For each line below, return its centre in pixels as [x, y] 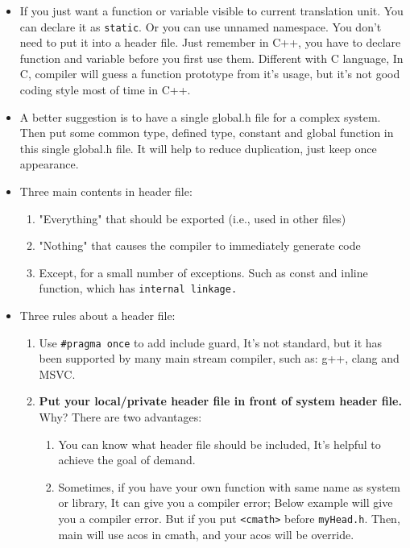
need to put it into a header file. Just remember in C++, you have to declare [210, 42]
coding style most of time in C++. [105, 90]
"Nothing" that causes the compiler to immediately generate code [200, 245]
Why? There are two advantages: [120, 417]
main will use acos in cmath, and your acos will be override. [206, 534]
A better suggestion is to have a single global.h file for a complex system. [200, 116]
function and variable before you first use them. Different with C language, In [211, 58]
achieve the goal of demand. [127, 460]
